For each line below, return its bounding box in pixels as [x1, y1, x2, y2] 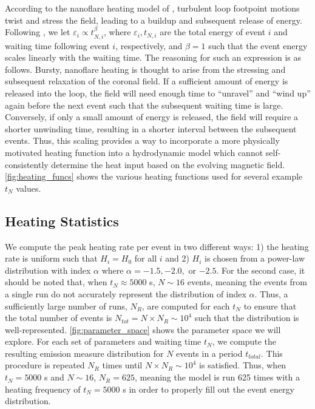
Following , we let [5, 25, 70, 38]
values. [16, 181, 41, 194]
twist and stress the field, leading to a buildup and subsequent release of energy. [5, 13, 302, 26]
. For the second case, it [216, 263, 305, 276]
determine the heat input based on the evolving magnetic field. [51, 158, 285, 171]
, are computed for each [141, 299, 230, 312]
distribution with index [5, 263, 91, 276]
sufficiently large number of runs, [5, 299, 127, 312]
